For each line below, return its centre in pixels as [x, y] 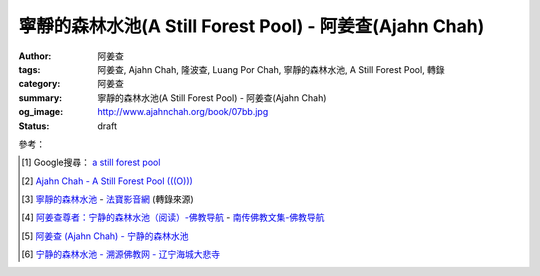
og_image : [41, 112]
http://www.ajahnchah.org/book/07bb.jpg [183, 112]
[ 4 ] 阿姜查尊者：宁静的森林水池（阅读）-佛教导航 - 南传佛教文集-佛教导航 [173, 217]
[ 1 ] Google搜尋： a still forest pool [91, 162]
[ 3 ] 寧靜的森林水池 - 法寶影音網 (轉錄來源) [107, 199]
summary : [40, 97]
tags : [29, 69]
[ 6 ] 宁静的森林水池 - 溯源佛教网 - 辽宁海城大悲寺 [120, 254]
